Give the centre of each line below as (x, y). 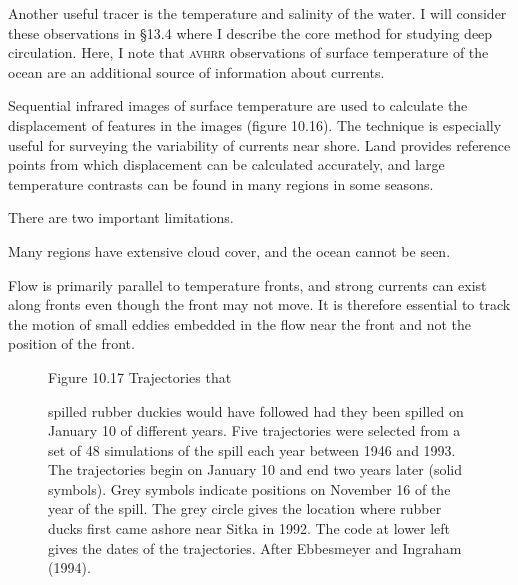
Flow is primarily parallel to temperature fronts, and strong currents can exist (247, 284)
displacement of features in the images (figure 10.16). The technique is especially (255, 124)
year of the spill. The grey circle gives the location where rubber (245, 508)
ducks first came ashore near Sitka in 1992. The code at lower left (249, 528)
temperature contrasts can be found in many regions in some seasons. (221, 183)
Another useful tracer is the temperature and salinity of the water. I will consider (257, 13)
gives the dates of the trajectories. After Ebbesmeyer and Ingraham (255, 547)
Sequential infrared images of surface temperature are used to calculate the (238, 105)
